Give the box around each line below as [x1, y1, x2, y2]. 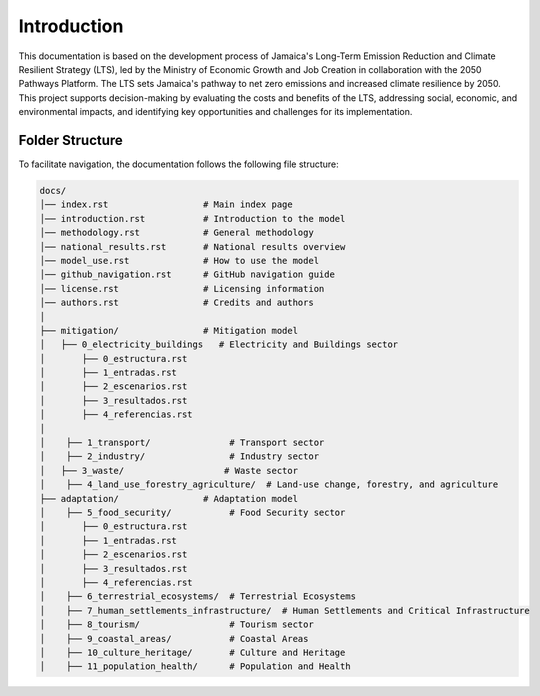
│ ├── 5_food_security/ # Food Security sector [39, 506, 346, 518]
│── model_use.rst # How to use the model [39, 255, 320, 266]
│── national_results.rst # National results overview [39, 241, 346, 252]
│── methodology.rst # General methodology [39, 227, 314, 239]
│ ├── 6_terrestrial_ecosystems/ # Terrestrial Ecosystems [39, 591, 357, 602]
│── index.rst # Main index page [39, 199, 294, 210]
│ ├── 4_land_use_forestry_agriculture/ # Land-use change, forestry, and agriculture [39, 479, 499, 490]
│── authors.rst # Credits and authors [39, 297, 314, 309]
